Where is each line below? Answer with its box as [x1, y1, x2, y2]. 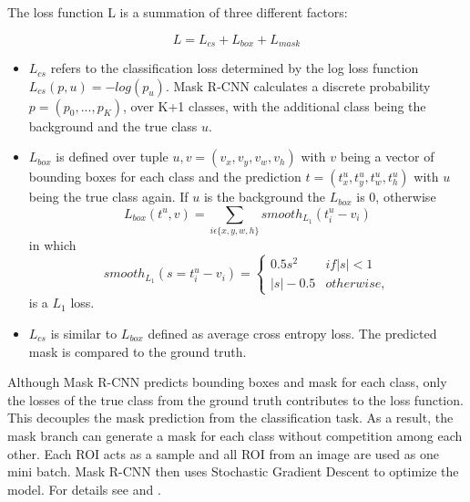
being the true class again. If [28, 187, 189, 206]
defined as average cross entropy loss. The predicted [148, 324, 437, 342]
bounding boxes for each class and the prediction [28, 167, 301, 186]
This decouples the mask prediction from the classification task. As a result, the [7, 408, 454, 427]
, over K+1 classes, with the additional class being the [123, 96, 426, 115]
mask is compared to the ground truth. [28, 341, 247, 361]
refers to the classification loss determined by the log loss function [50, 58, 419, 78]
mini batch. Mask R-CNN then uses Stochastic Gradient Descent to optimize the [7, 462, 459, 481]
